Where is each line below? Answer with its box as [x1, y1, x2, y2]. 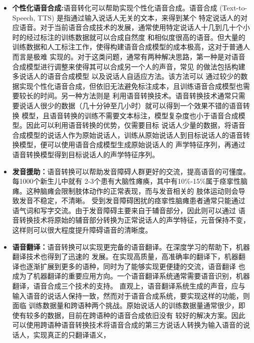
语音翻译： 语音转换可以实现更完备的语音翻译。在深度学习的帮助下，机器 [12, 241, 250, 252]
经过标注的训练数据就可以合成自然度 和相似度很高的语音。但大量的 [26, 31, 246, 42]
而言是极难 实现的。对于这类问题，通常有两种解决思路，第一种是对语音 [12, 51, 246, 61]
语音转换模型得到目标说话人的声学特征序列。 [12, 149, 159, 159]
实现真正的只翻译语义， [33, 330, 110, 340]
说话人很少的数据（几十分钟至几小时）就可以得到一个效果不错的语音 [19, 100, 243, 110]
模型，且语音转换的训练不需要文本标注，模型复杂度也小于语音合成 [21, 110, 239, 120]
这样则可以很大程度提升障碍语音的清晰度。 [12, 225, 152, 235]
